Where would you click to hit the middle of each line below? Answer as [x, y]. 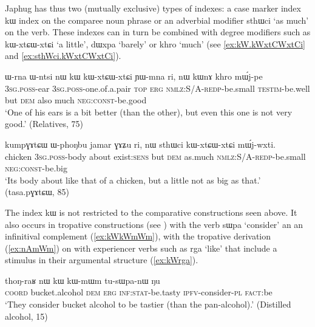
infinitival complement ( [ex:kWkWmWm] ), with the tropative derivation [138, 236]
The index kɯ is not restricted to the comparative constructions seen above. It [151, 212]
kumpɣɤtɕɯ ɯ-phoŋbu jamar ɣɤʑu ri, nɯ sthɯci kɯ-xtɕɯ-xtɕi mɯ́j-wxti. [140, 144]
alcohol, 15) [26, 316]
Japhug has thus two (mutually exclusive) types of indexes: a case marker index [153, 8]
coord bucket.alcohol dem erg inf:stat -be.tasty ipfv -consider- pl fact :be [139, 292]
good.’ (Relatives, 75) [44, 124]
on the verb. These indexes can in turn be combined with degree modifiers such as [158, 32]
